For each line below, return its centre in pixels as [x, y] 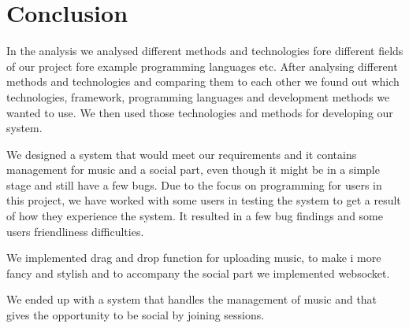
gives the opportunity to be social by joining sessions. [136, 315]
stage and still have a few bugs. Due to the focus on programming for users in [194, 184]
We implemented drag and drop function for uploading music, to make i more [194, 258]
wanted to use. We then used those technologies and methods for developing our [200, 112]
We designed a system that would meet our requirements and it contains [182, 154]
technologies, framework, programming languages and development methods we [198, 96]
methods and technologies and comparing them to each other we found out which [203, 81]
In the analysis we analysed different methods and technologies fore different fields [205, 51]
